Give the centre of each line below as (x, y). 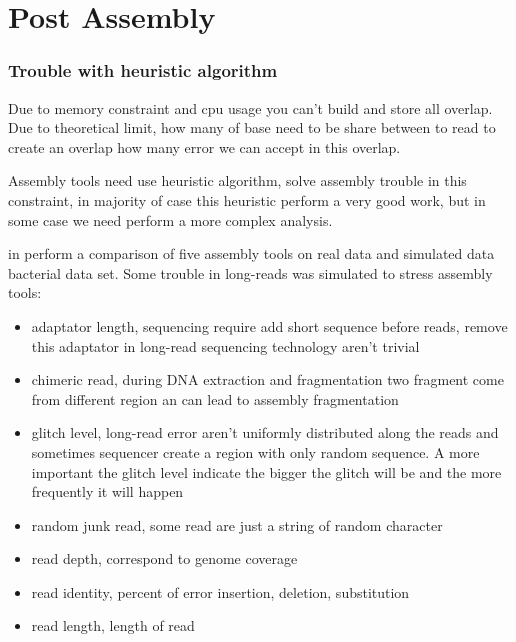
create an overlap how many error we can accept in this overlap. (204, 146)
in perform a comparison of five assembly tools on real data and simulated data (251, 253)
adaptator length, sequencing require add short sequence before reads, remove (269, 325)
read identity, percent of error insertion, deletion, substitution (220, 591)
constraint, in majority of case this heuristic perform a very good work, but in (247, 199)
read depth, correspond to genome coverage (164, 558)
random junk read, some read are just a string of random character (237, 524)
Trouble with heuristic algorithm (143, 70)
